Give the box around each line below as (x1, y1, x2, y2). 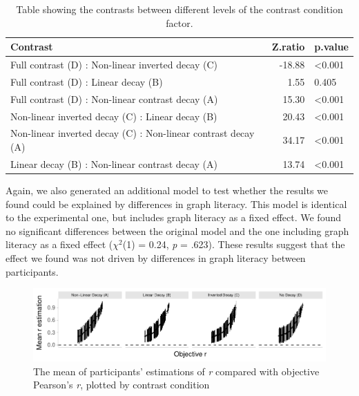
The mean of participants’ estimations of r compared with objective (33, 364, 320, 378)
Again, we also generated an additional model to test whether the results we (6, 182, 329, 197)
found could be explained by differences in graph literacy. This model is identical (6, 196, 347, 211)
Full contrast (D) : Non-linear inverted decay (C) (10, 57, 218, 72)
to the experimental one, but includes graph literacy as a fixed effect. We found (6, 210, 341, 225)
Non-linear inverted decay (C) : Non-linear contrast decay (10, 126, 255, 140)
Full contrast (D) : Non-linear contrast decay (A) (10, 91, 218, 106)
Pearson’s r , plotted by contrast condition (33, 377, 210, 392)
